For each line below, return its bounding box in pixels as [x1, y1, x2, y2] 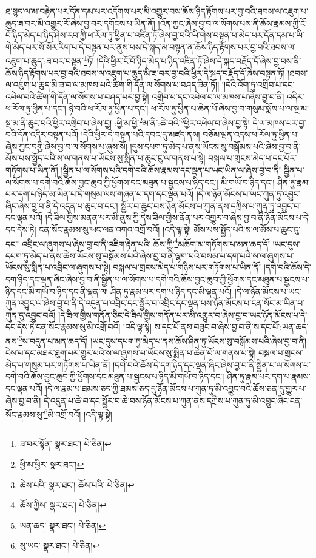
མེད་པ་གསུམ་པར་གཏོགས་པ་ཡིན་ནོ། [5, 358, 110, 371]
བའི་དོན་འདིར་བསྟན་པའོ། [5, 128, 79, 141]
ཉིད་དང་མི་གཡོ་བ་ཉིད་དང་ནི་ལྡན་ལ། [5, 284, 108, 297]
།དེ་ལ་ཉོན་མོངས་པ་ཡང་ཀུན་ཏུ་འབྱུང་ [196, 187, 300, 200]
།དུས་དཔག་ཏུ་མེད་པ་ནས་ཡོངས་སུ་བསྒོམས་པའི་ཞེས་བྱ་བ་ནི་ [130, 139, 301, 152]
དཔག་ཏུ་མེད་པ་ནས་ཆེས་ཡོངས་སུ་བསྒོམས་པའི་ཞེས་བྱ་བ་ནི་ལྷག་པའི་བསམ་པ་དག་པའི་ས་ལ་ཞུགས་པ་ [5, 249, 294, 261]
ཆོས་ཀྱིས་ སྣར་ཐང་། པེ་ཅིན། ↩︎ [19, 499, 107, 511]
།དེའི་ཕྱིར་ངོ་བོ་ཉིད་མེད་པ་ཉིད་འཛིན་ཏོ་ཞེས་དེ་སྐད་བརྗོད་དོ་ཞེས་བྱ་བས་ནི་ [96, 55, 301, 67]
